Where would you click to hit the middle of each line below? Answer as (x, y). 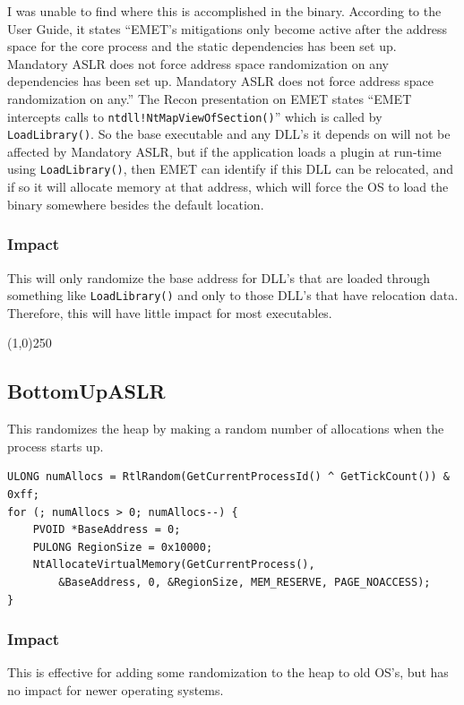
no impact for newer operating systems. (116, 689)
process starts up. (56, 446)
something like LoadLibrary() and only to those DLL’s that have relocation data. (233, 295)
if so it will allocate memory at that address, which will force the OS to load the (228, 187)
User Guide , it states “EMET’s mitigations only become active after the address (228, 28)
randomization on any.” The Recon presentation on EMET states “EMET (210, 98)
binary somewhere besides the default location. (136, 204)
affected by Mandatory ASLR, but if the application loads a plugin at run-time (224, 151)
